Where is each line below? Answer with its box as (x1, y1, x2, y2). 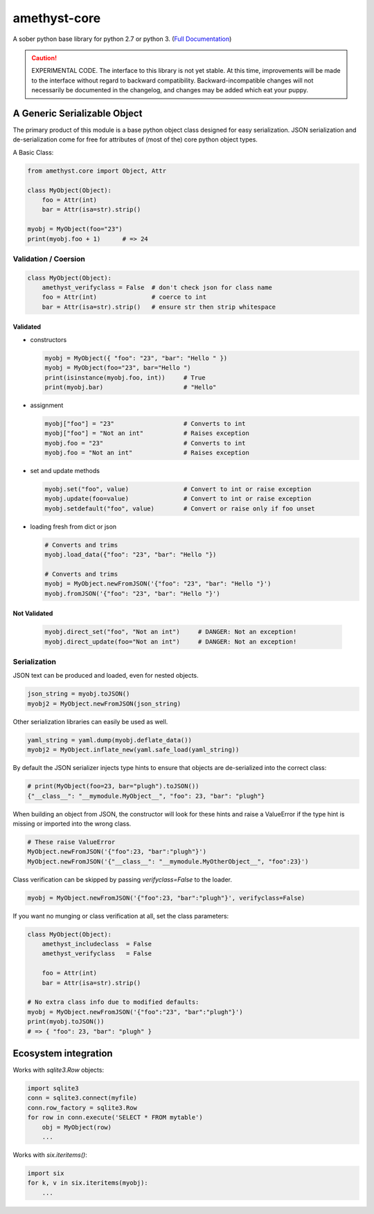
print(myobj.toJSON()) (27, 1018, 105, 1026)
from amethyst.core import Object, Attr (27, 166, 166, 175)
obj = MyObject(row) (42, 1123, 112, 1131)
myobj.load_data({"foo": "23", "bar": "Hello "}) (44, 551, 217, 558)
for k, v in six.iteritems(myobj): (27, 1179, 148, 1187)
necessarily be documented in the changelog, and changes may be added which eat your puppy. (31, 86, 308, 94)
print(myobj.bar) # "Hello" (44, 383, 217, 391)
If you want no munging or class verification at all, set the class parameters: (12, 912, 229, 920)
